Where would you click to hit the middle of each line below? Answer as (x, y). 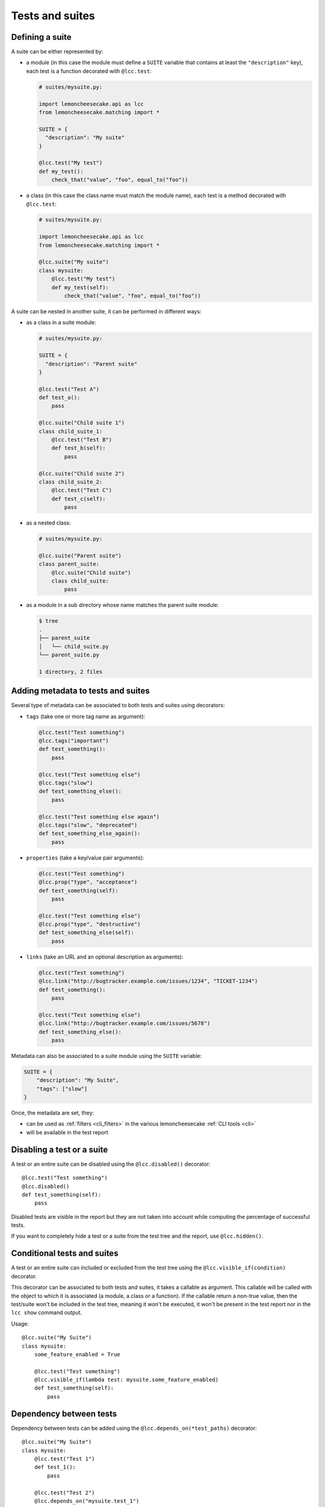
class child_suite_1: (71, 431)
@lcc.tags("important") (74, 741)
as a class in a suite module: (61, 322)
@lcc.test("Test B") (82, 440)
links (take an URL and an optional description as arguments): (105, 957)
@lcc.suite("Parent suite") (80, 555)
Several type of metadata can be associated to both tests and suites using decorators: (118, 705)
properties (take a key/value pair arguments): (85, 857)
